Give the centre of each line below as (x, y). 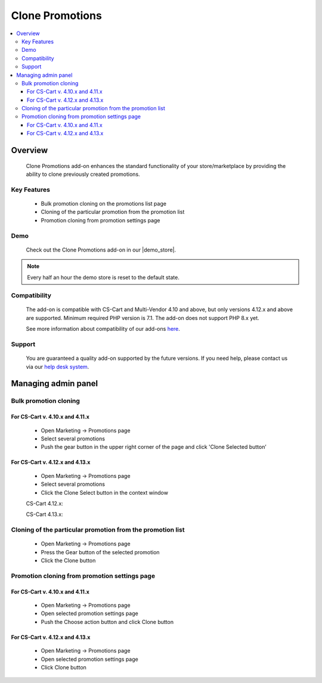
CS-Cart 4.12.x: (45, 503)
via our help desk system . (58, 367)
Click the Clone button (68, 561)
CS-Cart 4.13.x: (44, 514)
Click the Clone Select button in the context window (104, 492)
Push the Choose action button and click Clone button (107, 622)
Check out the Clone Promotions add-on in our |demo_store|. (101, 250)
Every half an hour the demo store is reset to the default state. (103, 277)
